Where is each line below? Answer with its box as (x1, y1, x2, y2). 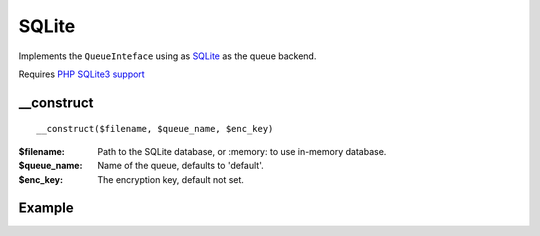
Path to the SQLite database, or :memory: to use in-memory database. (97, 145, 387, 157)
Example (18, 200, 74, 217)
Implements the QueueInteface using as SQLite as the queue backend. (18, 50, 317, 62)
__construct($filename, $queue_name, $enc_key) (36, 123, 274, 135)
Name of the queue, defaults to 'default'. (97, 160, 264, 172)
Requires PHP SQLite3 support (18, 68, 145, 80)
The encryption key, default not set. (97, 173, 245, 185)
